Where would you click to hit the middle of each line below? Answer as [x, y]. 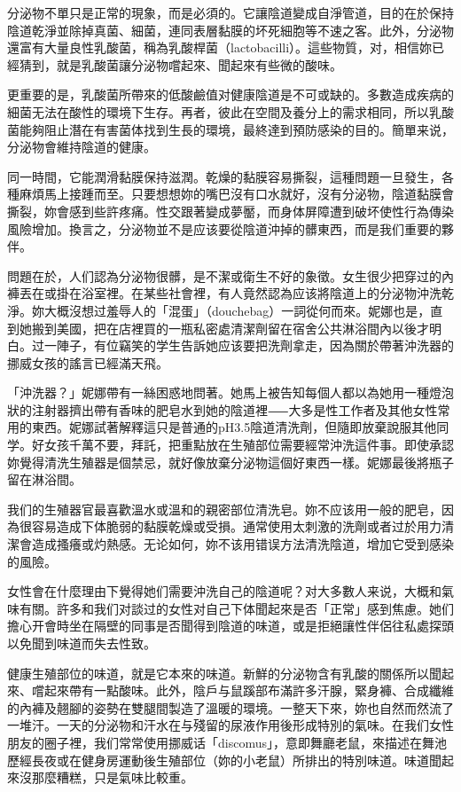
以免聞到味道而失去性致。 [82, 643]
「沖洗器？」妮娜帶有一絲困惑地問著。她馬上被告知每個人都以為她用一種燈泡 [230, 392]
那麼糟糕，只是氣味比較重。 [112, 777]
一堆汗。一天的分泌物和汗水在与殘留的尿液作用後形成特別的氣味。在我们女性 [230, 725]
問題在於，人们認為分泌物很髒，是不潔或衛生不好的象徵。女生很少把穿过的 [224, 275]
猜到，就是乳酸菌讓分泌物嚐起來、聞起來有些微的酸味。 [180, 64]
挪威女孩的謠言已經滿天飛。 [88, 362]
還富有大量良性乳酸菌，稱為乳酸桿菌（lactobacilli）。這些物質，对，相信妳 [220, 47]
